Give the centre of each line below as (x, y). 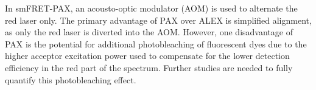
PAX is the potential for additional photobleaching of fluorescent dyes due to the (156, 43)
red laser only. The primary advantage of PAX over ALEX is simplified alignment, (158, 20)
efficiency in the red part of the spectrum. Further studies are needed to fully (149, 67)
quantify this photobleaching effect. (71, 79)
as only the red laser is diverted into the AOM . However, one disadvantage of (149, 32)
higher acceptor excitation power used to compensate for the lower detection (147, 56)
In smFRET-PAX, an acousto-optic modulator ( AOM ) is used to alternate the (151, 8)
